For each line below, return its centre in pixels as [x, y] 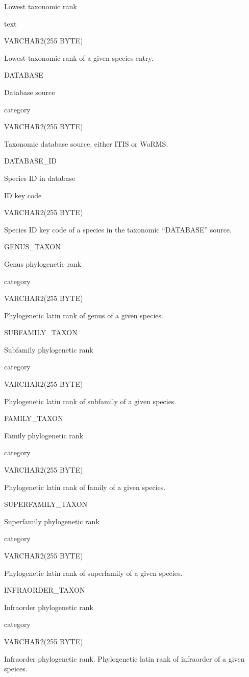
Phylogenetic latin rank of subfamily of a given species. [90, 401]
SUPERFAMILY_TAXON [46, 504]
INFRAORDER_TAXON [45, 590]
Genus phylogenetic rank [43, 263]
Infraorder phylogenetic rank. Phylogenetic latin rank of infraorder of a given [124, 658]
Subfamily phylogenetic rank [49, 349]
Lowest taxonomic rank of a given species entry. [79, 57]
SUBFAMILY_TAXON [41, 332]
